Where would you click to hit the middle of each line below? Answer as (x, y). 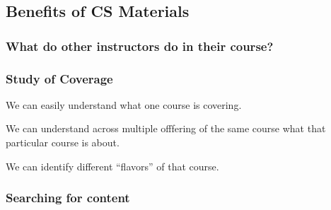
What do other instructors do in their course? (140, 46)
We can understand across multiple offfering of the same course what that (166, 128)
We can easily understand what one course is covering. (124, 104)
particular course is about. (63, 142)
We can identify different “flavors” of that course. (112, 166)
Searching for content (68, 198)
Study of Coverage (59, 78)
